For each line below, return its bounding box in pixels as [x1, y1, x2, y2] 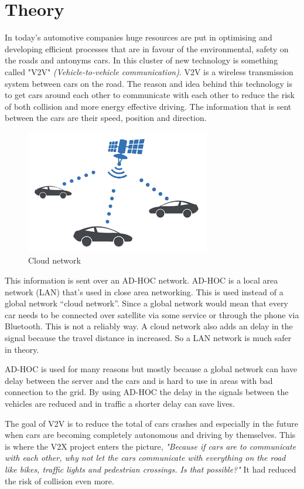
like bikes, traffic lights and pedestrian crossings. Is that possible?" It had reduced [5, 463, 296, 475]
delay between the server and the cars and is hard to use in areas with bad [5, 374, 273, 386]
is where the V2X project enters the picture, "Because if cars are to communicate [5, 440, 296, 452]
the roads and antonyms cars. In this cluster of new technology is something [5, 54, 278, 66]
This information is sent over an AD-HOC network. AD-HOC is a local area [5, 274, 278, 286]
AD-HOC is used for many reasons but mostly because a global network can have [5, 363, 298, 375]
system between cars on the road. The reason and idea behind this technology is [5, 77, 292, 89]
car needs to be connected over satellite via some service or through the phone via [5, 308, 299, 321]
